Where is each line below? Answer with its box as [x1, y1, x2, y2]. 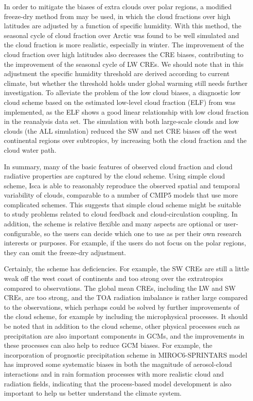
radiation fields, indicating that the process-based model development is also [4, 378, 232, 388]
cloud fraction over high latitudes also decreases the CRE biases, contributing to [4, 49, 244, 59]
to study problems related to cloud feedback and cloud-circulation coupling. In [4, 209, 238, 219]
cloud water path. [4, 144, 56, 155]
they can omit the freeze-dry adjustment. [4, 247, 126, 257]
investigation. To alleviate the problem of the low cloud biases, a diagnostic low [4, 87, 241, 98]
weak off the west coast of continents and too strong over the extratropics [4, 273, 223, 283]
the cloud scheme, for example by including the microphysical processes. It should [4, 311, 248, 321]
